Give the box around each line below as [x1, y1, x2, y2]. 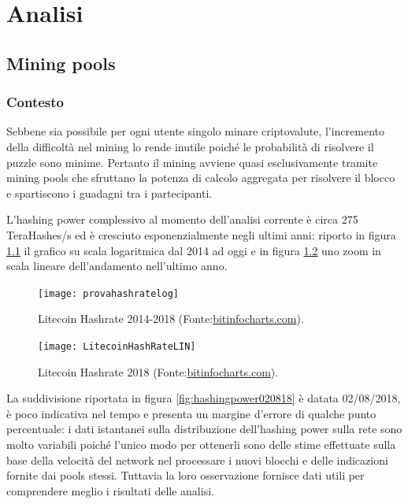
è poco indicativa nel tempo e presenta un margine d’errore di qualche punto [6, 405, 376, 421]
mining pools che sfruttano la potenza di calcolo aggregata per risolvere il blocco [6, 169, 395, 186]
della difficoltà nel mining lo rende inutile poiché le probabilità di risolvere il [6, 138, 374, 154]
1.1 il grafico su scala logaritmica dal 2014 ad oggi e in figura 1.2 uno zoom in [6, 242, 381, 258]
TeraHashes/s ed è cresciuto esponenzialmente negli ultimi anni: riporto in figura [6, 226, 396, 243]
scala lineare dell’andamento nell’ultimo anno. [6, 258, 228, 274]
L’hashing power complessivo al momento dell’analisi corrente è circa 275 [6, 211, 358, 228]
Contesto [6, 92, 65, 112]
